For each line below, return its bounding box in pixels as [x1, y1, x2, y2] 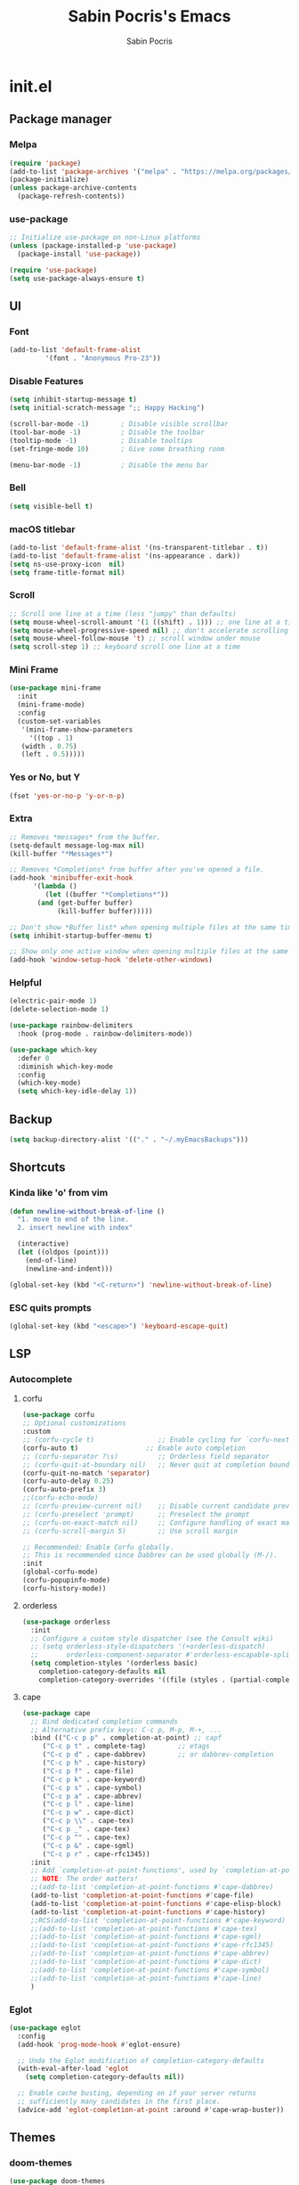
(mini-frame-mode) [17, 700, 86, 709]
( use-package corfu [21, 1411, 95, 1420]
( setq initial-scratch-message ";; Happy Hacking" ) [9, 404, 205, 413]
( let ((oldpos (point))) [17, 1248, 109, 1257]
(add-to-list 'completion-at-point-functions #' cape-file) [30, 1891, 255, 1900]
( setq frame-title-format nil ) [9, 568, 125, 577]
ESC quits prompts [9, 1301, 92, 1313]
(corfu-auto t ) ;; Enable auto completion [21, 1444, 246, 1453]
